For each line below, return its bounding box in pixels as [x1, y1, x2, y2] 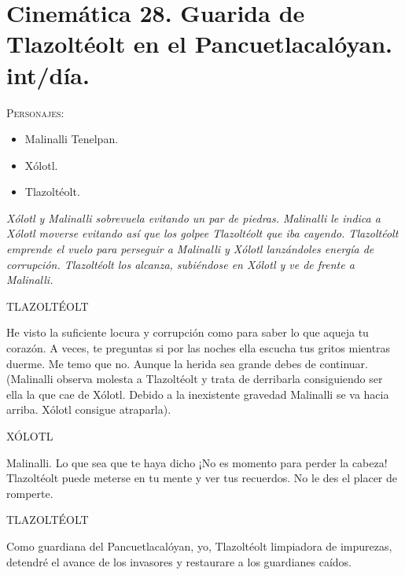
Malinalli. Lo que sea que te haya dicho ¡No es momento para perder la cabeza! [6, 454, 388, 470]
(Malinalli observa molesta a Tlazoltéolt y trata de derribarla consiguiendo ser [6, 370, 383, 387]
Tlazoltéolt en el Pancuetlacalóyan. [6, 28, 393, 60]
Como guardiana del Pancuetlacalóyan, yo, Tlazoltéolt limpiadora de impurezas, [6, 537, 392, 554]
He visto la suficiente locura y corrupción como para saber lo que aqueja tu [6, 324, 369, 341]
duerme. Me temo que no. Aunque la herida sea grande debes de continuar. [6, 355, 368, 371]
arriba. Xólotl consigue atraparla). [6, 401, 171, 418]
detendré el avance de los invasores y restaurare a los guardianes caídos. [6, 553, 352, 569]
